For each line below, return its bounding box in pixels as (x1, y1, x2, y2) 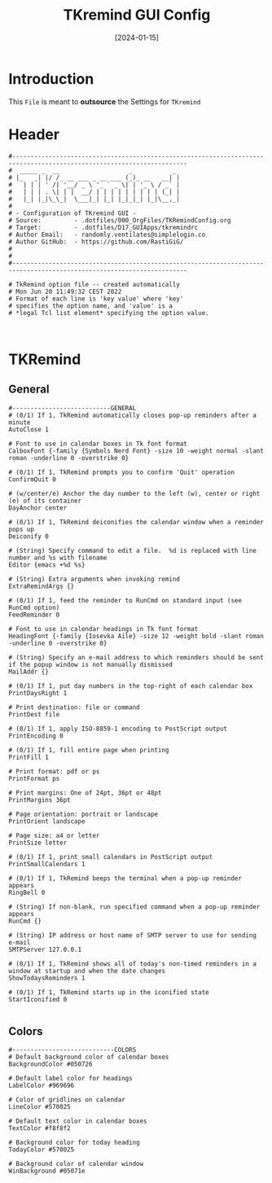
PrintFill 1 (8, 753, 49, 761)
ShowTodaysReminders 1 (8, 974, 86, 982)
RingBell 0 (8, 888, 46, 896)
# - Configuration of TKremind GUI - (8, 209, 137, 217)
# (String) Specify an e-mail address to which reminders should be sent (8, 653, 265, 661)
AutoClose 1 (8, 425, 49, 433)
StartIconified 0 (8, 995, 68, 1003)
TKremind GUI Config (63, 6, 211, 24)
